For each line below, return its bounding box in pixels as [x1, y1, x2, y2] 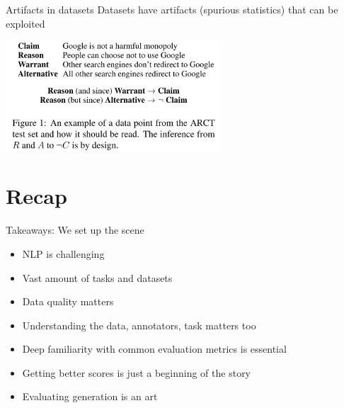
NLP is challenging [22, 246, 105, 261]
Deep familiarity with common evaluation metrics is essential [22, 341, 287, 356]
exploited [6, 16, 45, 30]
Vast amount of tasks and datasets [22, 270, 173, 285]
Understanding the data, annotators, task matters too [22, 317, 256, 332]
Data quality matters [22, 294, 114, 309]
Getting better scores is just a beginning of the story [22, 365, 251, 380]
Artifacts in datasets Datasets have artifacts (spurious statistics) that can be [6, 2, 338, 16]
